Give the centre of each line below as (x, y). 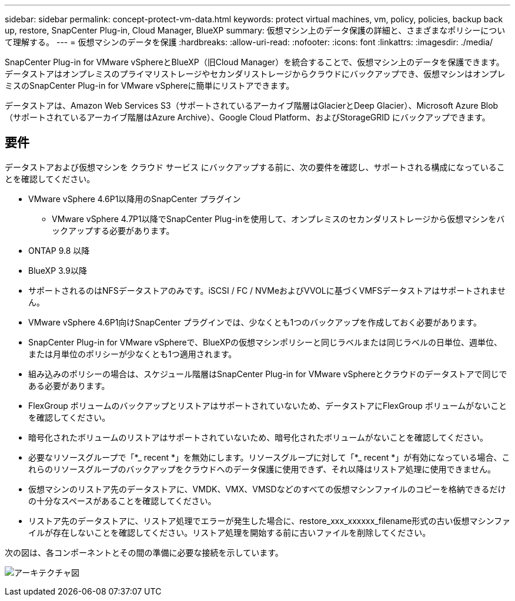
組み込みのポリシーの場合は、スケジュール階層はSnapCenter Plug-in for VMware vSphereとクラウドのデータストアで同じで (268, 374)
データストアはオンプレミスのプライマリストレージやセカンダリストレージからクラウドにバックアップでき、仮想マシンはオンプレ (255, 74)
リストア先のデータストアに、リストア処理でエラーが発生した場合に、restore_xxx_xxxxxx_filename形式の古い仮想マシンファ (269, 521)
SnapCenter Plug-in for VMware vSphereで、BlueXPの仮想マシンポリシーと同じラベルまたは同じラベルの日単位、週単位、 (265, 342)
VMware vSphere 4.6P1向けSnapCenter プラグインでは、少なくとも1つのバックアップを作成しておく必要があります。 (255, 322)
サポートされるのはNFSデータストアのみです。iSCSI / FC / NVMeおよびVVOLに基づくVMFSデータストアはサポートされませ (267, 290)
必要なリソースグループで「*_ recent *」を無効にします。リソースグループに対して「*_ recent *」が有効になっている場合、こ (269, 457)
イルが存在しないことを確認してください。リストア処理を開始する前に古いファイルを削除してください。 (230, 532)
